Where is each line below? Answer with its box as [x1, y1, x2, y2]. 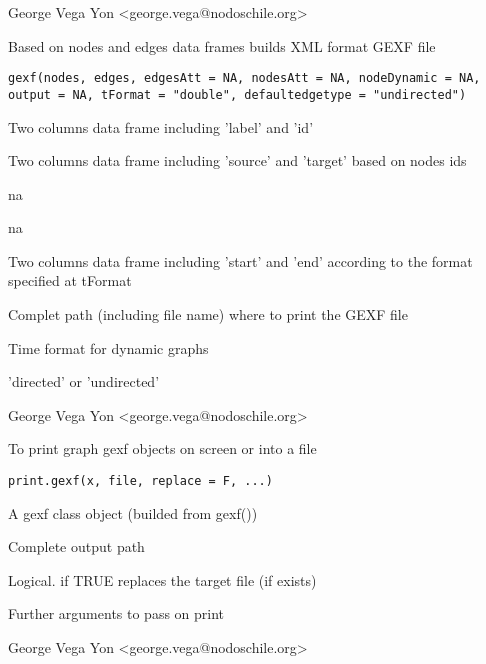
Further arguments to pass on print [8, 603, 225, 624]
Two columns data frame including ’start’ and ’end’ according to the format [8, 250, 473, 271]
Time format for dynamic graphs [8, 337, 209, 358]
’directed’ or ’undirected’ [8, 371, 160, 392]
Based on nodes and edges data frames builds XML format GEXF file [8, 35, 436, 56]
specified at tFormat [8, 270, 132, 291]
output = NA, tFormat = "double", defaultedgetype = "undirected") [8, 87, 467, 102]
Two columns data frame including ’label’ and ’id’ [8, 116, 314, 137]
